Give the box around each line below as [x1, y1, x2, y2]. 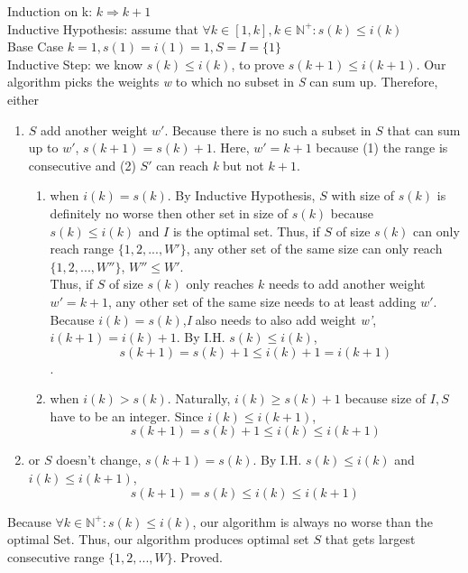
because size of [344, 389, 427, 408]
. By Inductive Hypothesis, [167, 186, 316, 205]
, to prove [231, 54, 285, 73]
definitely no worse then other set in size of [50, 203, 289, 222]
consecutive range [7, 547, 105, 566]
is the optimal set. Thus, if [172, 221, 320, 240]
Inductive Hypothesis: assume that [7, 19, 198, 38]
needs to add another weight [268, 274, 426, 293]
